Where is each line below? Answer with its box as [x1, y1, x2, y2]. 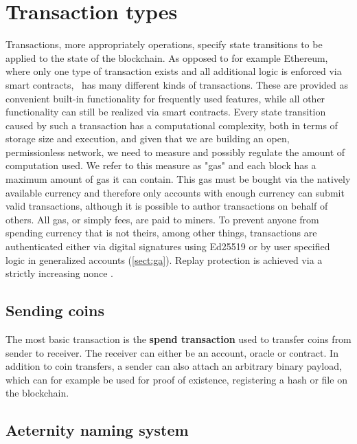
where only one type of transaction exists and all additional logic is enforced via [5, 64, 342, 78]
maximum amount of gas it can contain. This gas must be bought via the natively [5, 172, 351, 186]
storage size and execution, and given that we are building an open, [5, 131, 290, 146]
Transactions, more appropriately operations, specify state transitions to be [5, 37, 323, 52]
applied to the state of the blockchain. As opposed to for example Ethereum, [5, 50, 328, 65]
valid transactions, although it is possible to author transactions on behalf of [5, 199, 328, 213]
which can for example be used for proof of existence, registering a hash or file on [5, 372, 347, 386]
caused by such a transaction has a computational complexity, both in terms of [5, 118, 338, 132]
